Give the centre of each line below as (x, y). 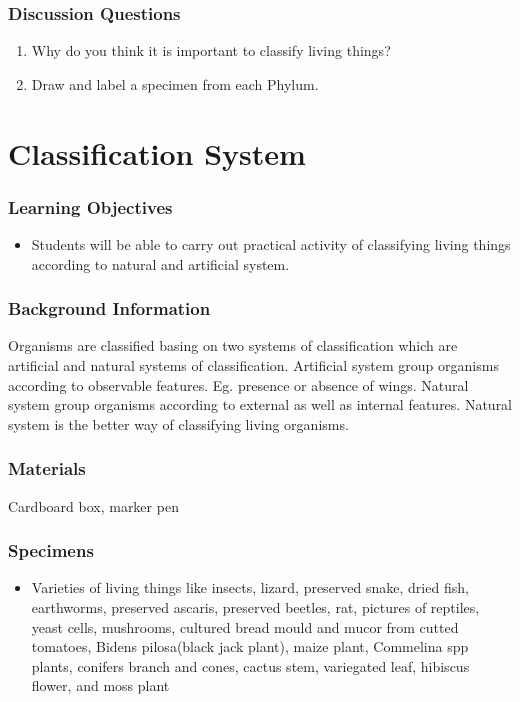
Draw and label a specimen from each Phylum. (175, 83)
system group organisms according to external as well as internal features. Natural (260, 404)
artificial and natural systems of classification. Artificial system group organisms (253, 365)
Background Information (109, 308)
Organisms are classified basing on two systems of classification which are (233, 345)
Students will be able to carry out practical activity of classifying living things (271, 244)
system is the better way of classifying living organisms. (178, 423)
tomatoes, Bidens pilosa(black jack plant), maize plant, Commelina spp (250, 646)
